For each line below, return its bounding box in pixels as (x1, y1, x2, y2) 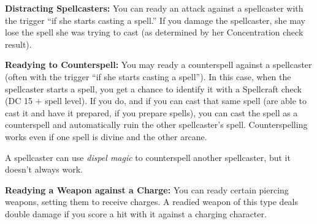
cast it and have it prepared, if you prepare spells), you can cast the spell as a (5, 106, 298, 119)
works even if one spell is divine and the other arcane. (5, 130, 207, 143)
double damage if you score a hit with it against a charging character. (5, 207, 267, 220)
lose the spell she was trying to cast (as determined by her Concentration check (5, 26, 304, 39)
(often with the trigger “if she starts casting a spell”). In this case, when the (5, 70, 291, 83)
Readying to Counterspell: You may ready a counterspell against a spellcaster (5, 58, 312, 71)
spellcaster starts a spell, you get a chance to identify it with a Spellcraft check (5, 82, 302, 95)
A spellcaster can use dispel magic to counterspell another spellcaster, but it (5, 151, 291, 163)
